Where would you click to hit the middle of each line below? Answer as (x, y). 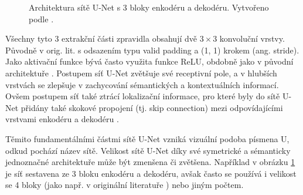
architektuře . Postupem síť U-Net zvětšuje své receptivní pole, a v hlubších (141, 73)
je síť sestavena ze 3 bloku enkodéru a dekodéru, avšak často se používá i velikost (151, 173)
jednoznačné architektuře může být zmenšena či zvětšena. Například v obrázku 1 (150, 162)
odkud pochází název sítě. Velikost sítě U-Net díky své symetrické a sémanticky (148, 150)
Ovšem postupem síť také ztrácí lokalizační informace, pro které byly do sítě (143, 96)
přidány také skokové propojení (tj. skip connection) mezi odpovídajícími (152, 107)
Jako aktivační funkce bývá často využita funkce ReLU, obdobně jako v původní (149, 61)
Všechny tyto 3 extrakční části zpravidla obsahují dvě (101, 38)
